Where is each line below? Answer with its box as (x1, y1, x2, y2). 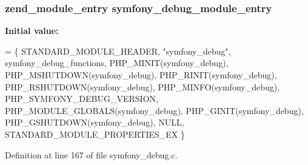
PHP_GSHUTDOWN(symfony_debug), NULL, (5, 116, 184, 129)
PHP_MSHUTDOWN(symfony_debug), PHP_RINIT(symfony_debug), (5, 69, 277, 81)
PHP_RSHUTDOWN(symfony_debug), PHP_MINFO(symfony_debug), (5, 80, 280, 93)
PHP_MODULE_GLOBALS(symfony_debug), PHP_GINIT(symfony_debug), (5, 104, 304, 116)
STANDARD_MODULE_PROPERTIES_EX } (5, 127, 185, 140)
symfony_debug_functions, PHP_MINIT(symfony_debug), (5, 56, 229, 69)
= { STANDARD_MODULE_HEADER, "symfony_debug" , (5, 44, 231, 57)
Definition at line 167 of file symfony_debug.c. (5, 148, 178, 161)
